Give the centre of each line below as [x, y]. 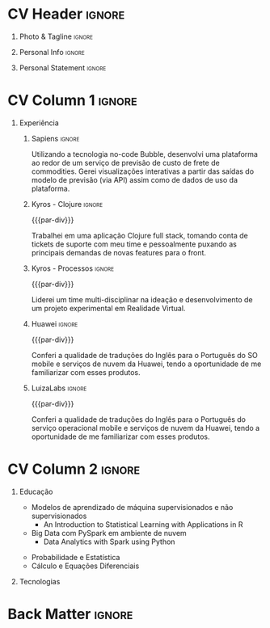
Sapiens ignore [55, 138]
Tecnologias [40, 581]
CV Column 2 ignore [74, 469]
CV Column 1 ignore [73, 101]
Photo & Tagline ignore [56, 36]
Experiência [39, 123]
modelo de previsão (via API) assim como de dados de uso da [135, 179]
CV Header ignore [66, 14]
